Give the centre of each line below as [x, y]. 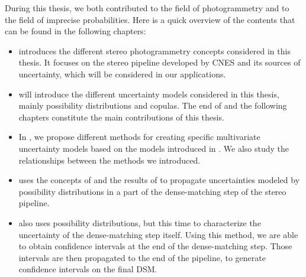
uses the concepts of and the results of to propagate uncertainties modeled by [159, 180]
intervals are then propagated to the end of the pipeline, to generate [142, 257]
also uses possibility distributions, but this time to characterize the [140, 222]
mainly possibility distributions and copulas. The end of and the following [153, 105]
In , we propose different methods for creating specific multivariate [139, 137]
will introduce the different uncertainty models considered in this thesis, [149, 94]
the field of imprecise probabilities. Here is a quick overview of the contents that [150, 19]
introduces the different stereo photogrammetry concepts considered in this [154, 50]
